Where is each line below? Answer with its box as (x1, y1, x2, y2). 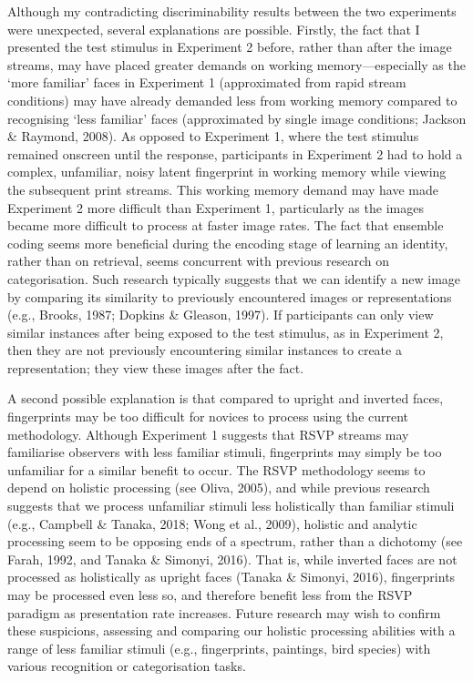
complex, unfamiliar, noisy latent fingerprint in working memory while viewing (7, 162, 447, 181)
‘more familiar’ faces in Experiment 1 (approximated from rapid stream (7, 73, 406, 92)
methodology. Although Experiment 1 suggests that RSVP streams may (7, 424, 409, 443)
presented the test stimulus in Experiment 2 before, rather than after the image (7, 37, 452, 56)
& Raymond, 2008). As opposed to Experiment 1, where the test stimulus (7, 127, 419, 146)
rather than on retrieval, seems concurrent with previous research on (7, 251, 390, 270)
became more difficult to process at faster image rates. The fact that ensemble (7, 216, 444, 235)
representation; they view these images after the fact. (7, 358, 304, 377)
